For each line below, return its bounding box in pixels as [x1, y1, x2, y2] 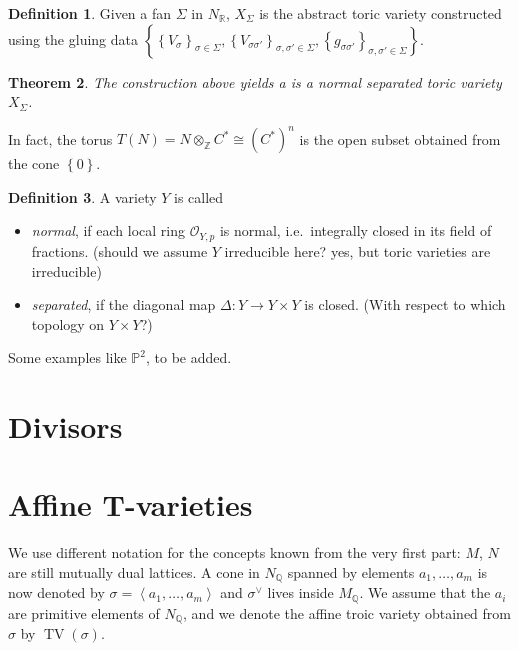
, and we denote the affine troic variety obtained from [183, 602, 511, 623]
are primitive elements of [8, 602, 160, 623]
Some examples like [8, 347, 127, 368]
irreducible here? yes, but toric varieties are [224, 240, 491, 261]
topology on [31, 313, 105, 334]
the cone [8, 153, 60, 174]
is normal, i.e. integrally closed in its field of [219, 220, 492, 241]
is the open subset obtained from [299, 128, 501, 149]
